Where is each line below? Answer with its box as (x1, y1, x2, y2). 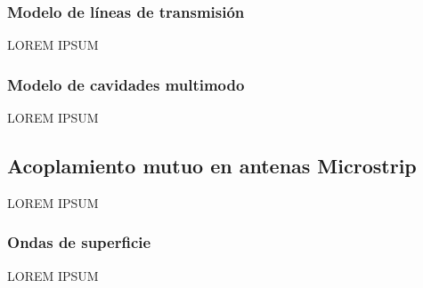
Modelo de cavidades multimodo (7, 73, 245, 95)
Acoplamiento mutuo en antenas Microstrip (7, 152, 417, 180)
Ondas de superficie (7, 231, 151, 253)
